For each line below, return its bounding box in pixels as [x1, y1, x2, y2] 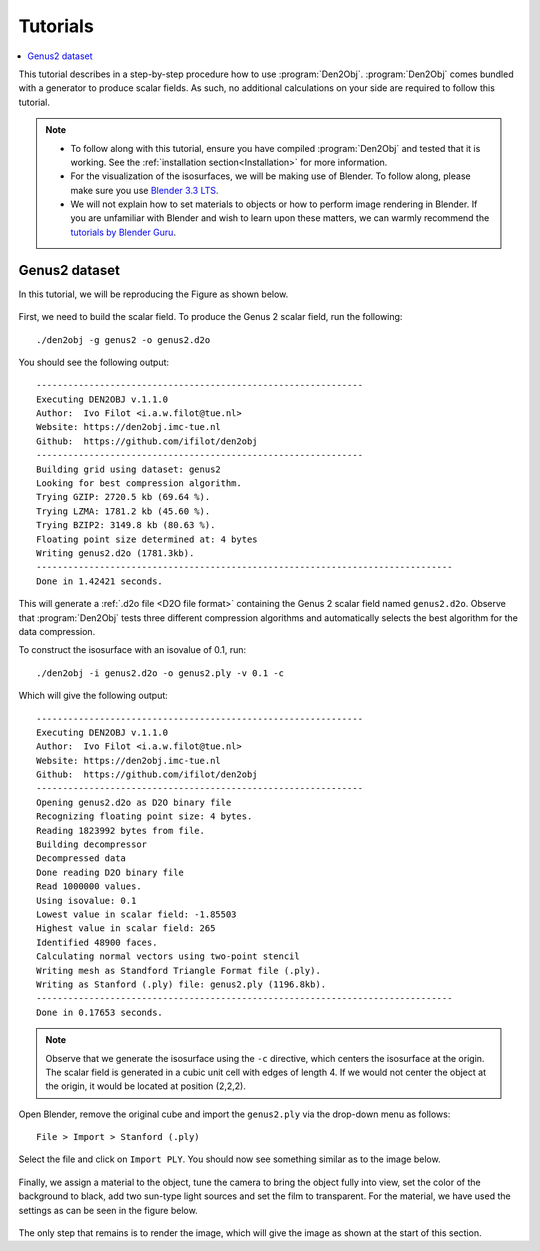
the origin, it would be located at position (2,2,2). [45, 1080, 247, 1092]
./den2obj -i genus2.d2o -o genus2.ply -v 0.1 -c [36, 667, 285, 679]
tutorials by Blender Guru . [70, 226, 177, 238]
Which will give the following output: [18, 690, 169, 702]
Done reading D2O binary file [36, 866, 185, 878]
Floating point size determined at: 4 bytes [36, 533, 259, 545]
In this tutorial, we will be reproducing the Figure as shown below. [18, 288, 289, 300]
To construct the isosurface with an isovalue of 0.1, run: [18, 644, 247, 656]
